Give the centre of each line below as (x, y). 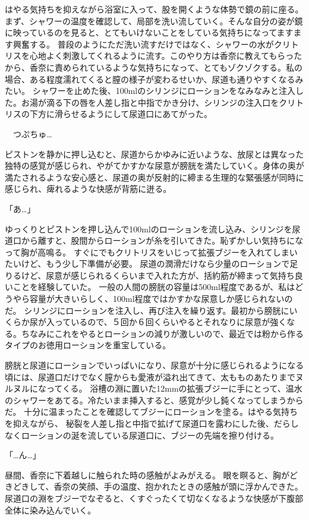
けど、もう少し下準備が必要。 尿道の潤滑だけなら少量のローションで (155, 264)
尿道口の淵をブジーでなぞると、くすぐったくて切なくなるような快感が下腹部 (154, 498)
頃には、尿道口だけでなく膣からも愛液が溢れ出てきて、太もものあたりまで (150, 376)
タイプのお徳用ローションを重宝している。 (88, 345)
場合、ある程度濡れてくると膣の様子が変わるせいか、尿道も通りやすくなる (150, 79)
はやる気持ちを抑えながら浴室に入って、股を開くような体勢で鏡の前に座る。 (154, 9)
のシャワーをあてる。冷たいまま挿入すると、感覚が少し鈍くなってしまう (146, 400)
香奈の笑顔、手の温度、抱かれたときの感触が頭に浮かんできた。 (178, 486)
